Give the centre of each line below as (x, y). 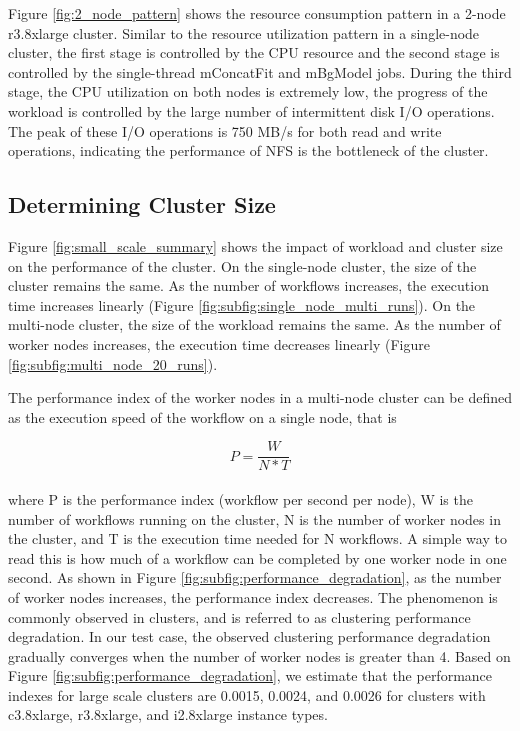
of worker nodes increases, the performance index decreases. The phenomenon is (253, 596)
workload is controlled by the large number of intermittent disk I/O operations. (251, 110)
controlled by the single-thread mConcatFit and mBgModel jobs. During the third (260, 71)
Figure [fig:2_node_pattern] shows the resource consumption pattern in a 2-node (257, 13)
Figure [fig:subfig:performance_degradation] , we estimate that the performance (250, 675)
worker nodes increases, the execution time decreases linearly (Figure (219, 343)
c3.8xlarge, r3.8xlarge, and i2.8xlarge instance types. (168, 714)
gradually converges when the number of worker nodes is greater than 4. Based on (259, 655)
